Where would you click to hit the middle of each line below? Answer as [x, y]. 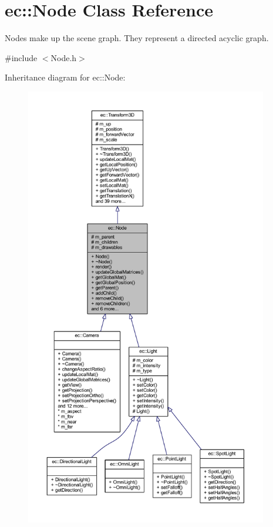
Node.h [64, 57]
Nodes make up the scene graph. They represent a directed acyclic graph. [137, 38]
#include [21, 57]
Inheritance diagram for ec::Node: [65, 77]
